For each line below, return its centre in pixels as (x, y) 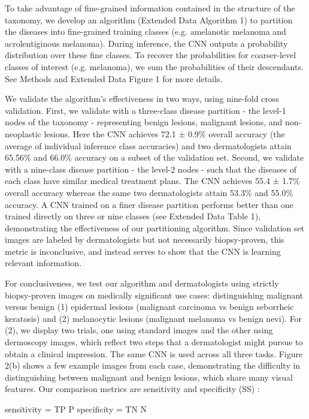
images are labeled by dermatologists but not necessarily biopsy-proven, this (145, 239)
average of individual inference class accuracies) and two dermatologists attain (148, 145)
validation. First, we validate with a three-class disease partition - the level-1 (146, 110)
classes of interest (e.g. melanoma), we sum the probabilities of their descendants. (154, 66)
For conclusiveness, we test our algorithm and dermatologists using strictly (142, 283)
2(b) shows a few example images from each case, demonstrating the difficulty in (153, 365)
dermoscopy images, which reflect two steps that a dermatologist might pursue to (154, 342)
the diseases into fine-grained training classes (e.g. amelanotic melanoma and (146, 31)
